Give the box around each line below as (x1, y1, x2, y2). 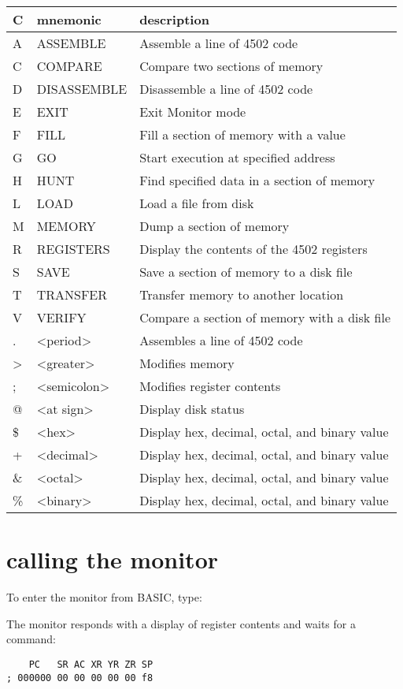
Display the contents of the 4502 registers (139, 240, 368, 258)
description (139, 10, 209, 28)
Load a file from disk (139, 194, 254, 212)
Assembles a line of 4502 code (139, 331, 303, 349)
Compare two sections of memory (139, 57, 324, 75)
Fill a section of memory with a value (139, 125, 346, 143)
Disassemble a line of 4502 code (139, 80, 313, 98)
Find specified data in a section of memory (139, 171, 375, 189)
